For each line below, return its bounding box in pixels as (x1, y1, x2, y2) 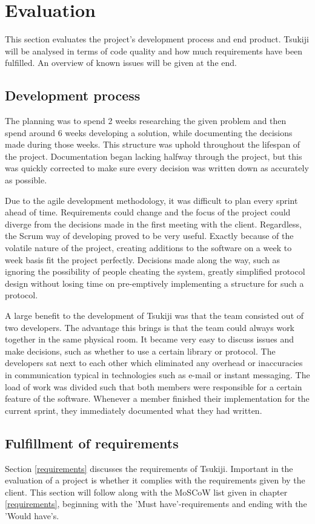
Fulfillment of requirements (5, 433, 179, 452)
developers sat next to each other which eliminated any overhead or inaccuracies (5, 356, 303, 369)
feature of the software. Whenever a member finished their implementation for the (5, 392, 310, 405)
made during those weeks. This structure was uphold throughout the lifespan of (5, 138, 300, 151)
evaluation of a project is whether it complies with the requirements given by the (5, 474, 305, 486)
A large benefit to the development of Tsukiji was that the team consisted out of (5, 309, 304, 322)
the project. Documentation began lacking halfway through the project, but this (5, 149, 302, 162)
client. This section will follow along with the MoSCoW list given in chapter (5, 485, 288, 498)
